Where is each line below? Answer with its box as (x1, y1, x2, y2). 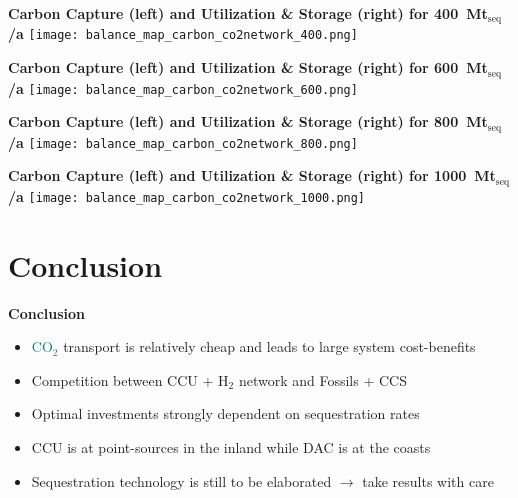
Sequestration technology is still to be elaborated (31, 470, 332, 491)
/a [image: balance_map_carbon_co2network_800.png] (8, 131, 358, 152)
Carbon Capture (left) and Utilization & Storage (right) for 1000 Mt (8, 165, 496, 186)
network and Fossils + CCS (238, 369, 407, 390)
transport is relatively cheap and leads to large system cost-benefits (63, 336, 476, 357)
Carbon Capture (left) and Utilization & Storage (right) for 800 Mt (8, 111, 488, 132)
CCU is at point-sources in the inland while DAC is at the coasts (31, 436, 431, 457)
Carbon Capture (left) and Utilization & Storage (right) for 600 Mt (8, 57, 488, 78)
